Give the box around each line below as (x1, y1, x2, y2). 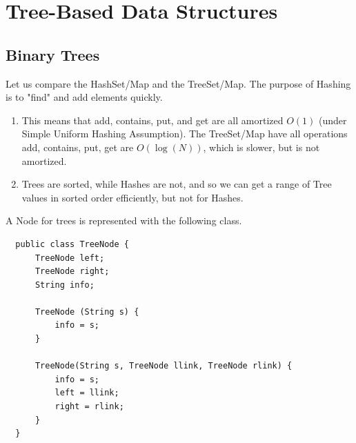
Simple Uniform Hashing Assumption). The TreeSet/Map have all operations (21, 126, 348, 141)
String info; (34, 279, 95, 290)
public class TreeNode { (15, 239, 129, 249)
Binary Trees (6, 43, 100, 65)
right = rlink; (55, 402, 124, 412)
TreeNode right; (34, 266, 110, 277)
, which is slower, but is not (203, 139, 320, 154)
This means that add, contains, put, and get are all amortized (21, 112, 284, 127)
